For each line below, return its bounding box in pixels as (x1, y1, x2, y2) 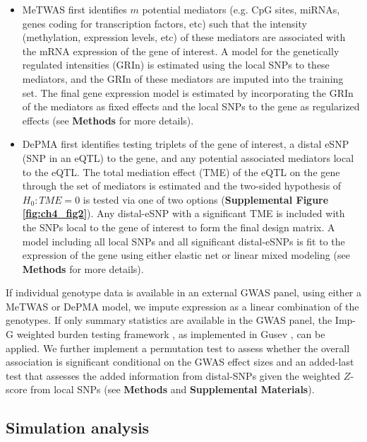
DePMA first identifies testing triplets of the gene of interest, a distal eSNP (22, 136, 349, 151)
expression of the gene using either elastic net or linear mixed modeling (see (22, 248, 350, 262)
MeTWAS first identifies (22, 2, 127, 16)
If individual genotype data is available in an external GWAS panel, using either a (6, 285, 361, 300)
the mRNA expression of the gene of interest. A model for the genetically (22, 43, 339, 58)
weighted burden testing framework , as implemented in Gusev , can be (16, 327, 325, 342)
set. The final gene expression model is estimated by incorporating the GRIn (22, 85, 354, 100)
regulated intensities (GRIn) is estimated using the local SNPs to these (22, 57, 330, 72)
